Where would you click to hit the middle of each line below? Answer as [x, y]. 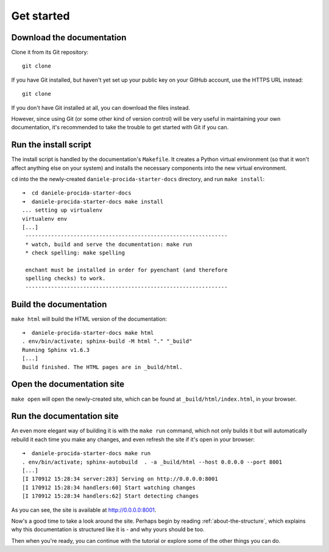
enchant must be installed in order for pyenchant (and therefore [126, 270]
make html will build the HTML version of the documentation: [89, 319]
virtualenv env [45, 219]
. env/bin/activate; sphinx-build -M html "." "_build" [107, 341]
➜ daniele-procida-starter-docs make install [93, 202]
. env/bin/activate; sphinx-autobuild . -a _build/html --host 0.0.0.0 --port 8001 [152, 462]
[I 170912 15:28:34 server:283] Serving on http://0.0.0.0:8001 [120, 479]
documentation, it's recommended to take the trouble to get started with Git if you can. [120, 127]
